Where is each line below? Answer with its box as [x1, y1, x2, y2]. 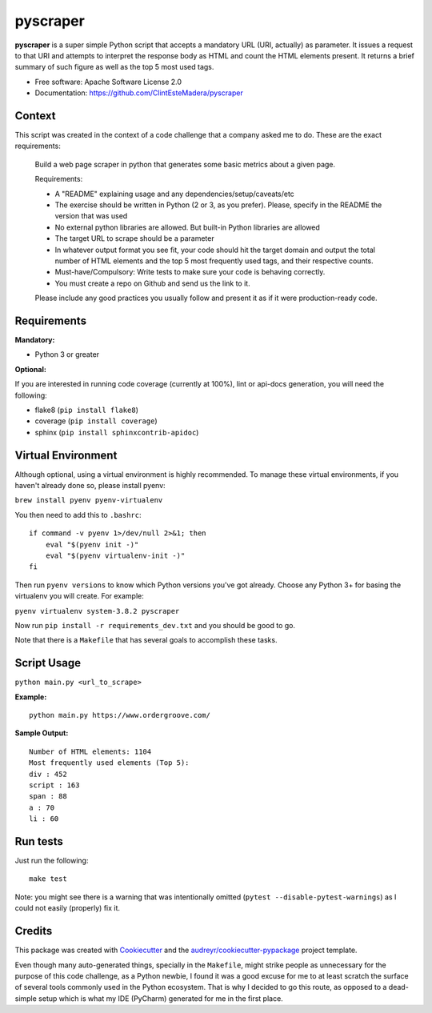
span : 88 [29, 792, 67, 801]
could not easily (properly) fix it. [14, 903, 120, 913]
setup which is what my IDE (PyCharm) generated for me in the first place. [38, 993, 283, 1003]
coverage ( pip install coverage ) [34, 416, 158, 426]
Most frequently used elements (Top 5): [29, 759, 190, 767]
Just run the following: [14, 856, 89, 866]
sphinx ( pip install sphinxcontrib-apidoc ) [34, 427, 199, 437]
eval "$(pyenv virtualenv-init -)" [45, 551, 186, 560]
